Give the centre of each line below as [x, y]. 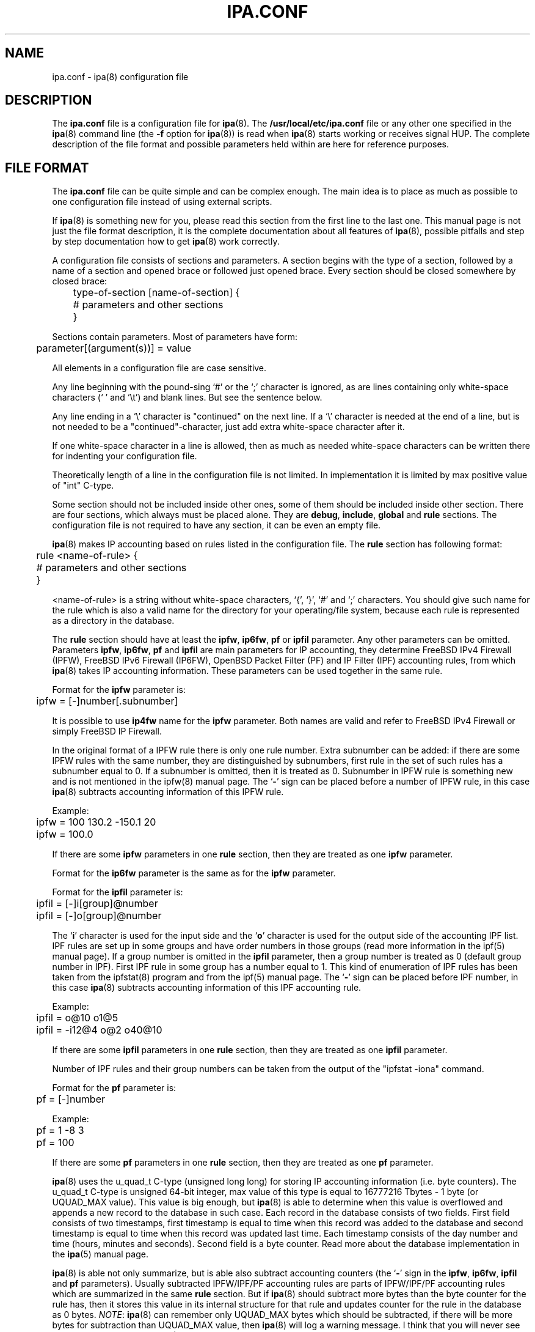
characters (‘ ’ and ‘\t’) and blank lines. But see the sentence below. [187, 398]
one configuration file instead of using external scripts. [162, 202]
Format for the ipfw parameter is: [119, 690]
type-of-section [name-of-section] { [156, 293]
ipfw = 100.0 [65, 834]
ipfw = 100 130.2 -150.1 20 [96, 822]
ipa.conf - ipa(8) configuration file [120, 76]
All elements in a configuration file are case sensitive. [159, 368]
